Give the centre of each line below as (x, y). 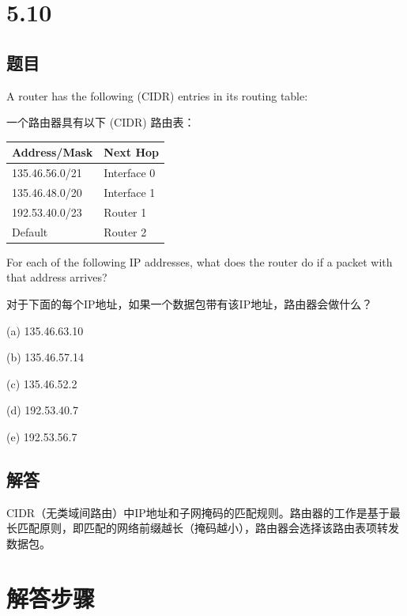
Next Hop (132, 152)
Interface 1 (130, 192)
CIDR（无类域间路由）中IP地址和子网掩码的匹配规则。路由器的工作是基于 (198, 512)
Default (30, 231)
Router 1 (125, 212)
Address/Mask (53, 152)
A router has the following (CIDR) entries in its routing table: (157, 95)
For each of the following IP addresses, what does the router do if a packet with (200, 261)
